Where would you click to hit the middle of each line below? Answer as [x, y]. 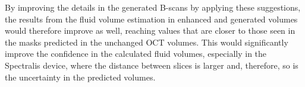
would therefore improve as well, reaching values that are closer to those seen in [150, 30]
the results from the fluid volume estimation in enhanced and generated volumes [151, 19]
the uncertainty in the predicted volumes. [80, 77]
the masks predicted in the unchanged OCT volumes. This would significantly [147, 42]
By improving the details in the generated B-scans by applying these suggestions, [153, 7]
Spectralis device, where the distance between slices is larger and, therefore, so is [152, 65]
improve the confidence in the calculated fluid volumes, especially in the [136, 54]
